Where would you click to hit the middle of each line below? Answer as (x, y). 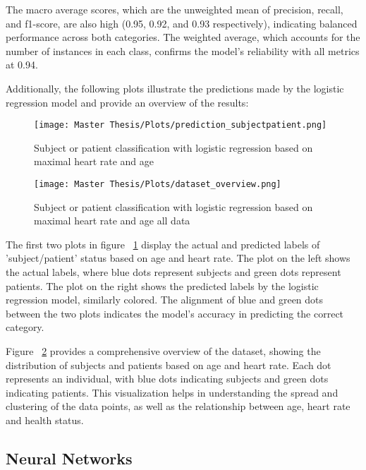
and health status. (45, 420)
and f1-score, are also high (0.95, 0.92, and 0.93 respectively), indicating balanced (182, 23)
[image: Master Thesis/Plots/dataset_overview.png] (158, 184)
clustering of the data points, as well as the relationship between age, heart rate (178, 406)
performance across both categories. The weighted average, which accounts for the (183, 37)
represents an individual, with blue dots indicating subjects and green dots (167, 379)
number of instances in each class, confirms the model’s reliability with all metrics (183, 50)
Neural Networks (69, 458)
